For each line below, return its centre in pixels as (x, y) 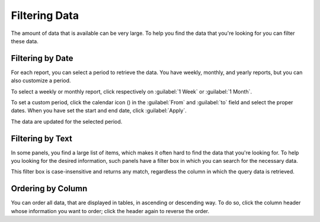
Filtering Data (45, 15)
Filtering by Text (41, 138)
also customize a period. (41, 81)
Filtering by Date (42, 58)
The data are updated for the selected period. (67, 121)
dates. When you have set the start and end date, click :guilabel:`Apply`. (99, 111)
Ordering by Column (49, 189)
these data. (25, 41)
